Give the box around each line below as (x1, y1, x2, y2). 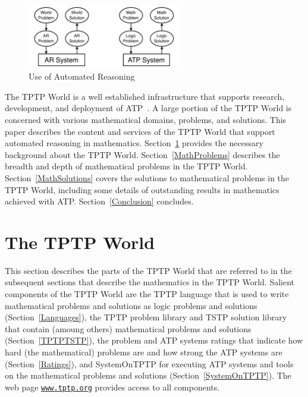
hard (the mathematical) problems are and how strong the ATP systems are (5, 345, 282, 358)
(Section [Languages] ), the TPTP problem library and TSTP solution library (5, 311, 287, 323)
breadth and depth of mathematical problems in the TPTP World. (5, 160, 248, 172)
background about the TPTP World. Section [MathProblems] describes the (5, 148, 280, 160)
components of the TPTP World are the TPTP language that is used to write (5, 288, 289, 300)
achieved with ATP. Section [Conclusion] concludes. (5, 195, 194, 207)
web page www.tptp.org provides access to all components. (5, 380, 220, 393)
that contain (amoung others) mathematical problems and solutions (5, 322, 252, 335)
